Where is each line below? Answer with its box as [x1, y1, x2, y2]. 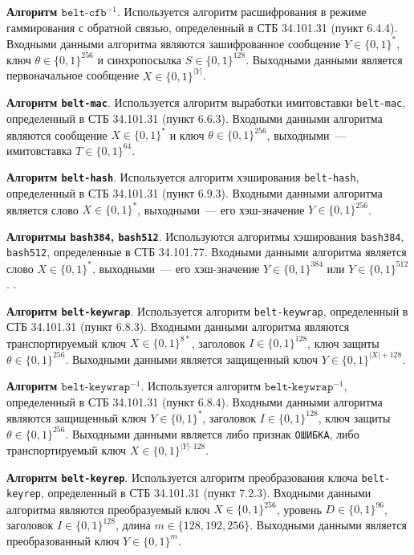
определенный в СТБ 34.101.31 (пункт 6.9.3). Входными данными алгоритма [6, 185, 383, 201]
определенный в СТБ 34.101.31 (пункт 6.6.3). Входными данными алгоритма [6, 110, 383, 127]
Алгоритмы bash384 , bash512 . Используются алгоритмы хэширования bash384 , [6, 227, 404, 244]
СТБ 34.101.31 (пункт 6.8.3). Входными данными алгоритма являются [6, 318, 350, 335]
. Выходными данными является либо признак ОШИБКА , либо [65, 425, 359, 442]
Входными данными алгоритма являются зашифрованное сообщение [6, 35, 341, 51]
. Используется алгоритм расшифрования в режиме [117, 3, 367, 19]
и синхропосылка [97, 51, 182, 67]
